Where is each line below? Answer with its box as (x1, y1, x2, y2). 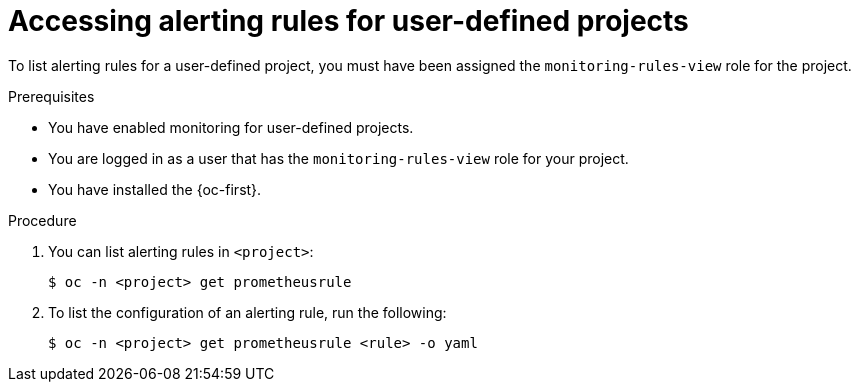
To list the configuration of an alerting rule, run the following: (48, 303, 447, 321)
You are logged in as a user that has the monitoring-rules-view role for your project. (48, 149, 629, 167)
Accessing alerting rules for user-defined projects (8, 4, 689, 38)
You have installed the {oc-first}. (48, 180, 262, 198)
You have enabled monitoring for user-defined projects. (48, 118, 414, 136)
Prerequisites (8, 87, 95, 105)
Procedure (8, 211, 77, 229)
